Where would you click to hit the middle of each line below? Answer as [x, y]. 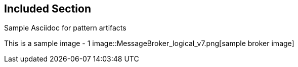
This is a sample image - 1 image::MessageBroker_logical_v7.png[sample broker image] [149, 43]
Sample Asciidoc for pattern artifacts [65, 28]
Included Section [48, 9]
